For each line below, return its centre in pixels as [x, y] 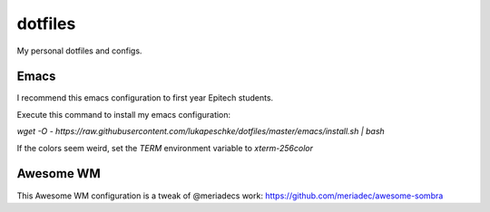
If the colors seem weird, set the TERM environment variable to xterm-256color [165, 148]
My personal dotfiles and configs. [79, 51]
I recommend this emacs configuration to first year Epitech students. [145, 98]
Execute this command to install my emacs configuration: [124, 114]
